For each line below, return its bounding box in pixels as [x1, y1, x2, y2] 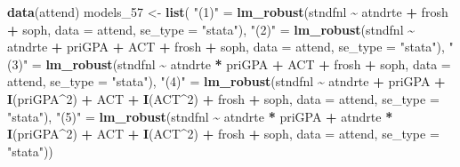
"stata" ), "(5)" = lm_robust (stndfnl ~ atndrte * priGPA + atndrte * [7, 107, 393, 125]
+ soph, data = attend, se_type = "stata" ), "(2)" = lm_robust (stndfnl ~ [7, 20, 416, 38]
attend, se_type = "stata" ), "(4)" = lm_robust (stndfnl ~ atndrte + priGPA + [7, 72, 446, 91]
